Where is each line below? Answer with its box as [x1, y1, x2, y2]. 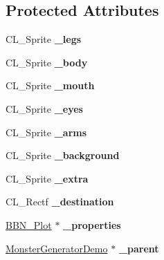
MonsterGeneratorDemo [6, 241, 108, 255]
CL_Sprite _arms [6, 124, 87, 139]
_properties [63, 217, 121, 232]
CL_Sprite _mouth [6, 78, 95, 93]
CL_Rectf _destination [6, 194, 114, 209]
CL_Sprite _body [6, 55, 88, 69]
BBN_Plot [6, 217, 52, 232]
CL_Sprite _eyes [6, 101, 83, 115]
